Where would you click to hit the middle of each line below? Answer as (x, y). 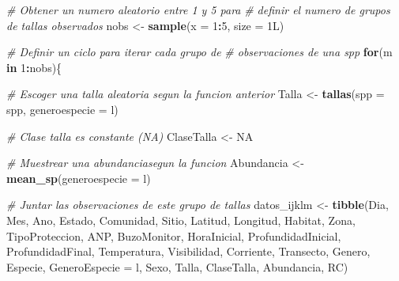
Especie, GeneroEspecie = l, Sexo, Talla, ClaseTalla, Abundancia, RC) (177, 266)
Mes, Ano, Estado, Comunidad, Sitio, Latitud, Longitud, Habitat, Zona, (181, 220)
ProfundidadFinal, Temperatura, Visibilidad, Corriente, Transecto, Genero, (188, 251)
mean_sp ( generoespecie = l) (79, 178)
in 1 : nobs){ (34, 67)
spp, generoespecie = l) (62, 109)
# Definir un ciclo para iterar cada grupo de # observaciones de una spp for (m (199, 52)
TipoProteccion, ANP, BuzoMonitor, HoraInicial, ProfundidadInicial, (174, 235)
